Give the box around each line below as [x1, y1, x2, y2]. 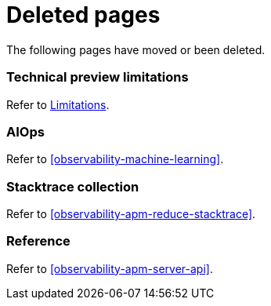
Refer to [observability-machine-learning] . [6, 152, 224, 166]
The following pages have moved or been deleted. [6, 42, 266, 56]
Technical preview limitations [6, 69, 189, 86]
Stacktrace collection [6, 178, 139, 195]
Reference [6, 233, 70, 250]
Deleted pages [6, 2, 161, 28]
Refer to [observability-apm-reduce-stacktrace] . [6, 207, 256, 220]
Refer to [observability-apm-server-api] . [6, 261, 213, 275]
